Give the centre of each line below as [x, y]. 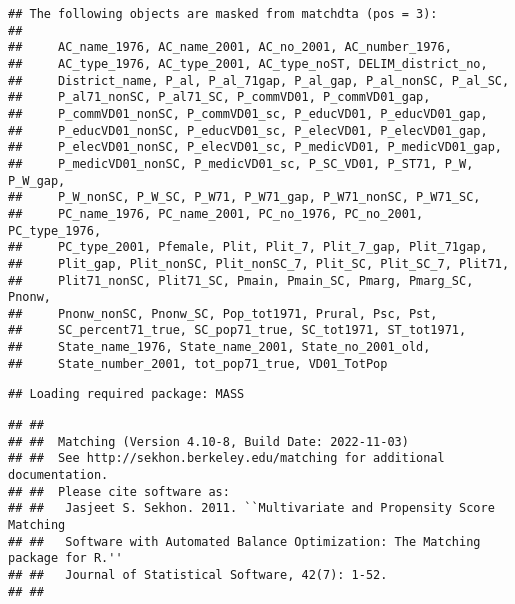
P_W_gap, [37, 180]
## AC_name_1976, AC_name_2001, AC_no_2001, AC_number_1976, [230, 47]
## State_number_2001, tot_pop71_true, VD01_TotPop [198, 363]
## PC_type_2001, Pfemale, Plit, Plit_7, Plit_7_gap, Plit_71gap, [248, 247]
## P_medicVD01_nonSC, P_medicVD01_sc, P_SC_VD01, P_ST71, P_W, [241, 163]
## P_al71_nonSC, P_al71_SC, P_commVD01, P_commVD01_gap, [219, 97]
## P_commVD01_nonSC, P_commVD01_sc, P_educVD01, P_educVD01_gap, [248, 113]
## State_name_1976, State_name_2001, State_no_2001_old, [219, 347]
